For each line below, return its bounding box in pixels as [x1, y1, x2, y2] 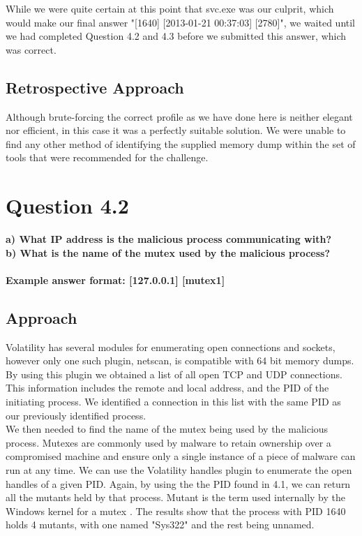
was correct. [6, 42, 56, 57]
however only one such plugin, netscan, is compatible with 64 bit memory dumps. [6, 353, 354, 368]
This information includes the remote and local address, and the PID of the [6, 380, 329, 395]
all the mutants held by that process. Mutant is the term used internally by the [6, 490, 346, 505]
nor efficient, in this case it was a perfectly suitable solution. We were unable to [6, 123, 346, 137]
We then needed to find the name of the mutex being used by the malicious [6, 422, 329, 436]
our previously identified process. [6, 408, 146, 422]
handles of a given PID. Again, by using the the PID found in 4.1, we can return [6, 476, 351, 491]
